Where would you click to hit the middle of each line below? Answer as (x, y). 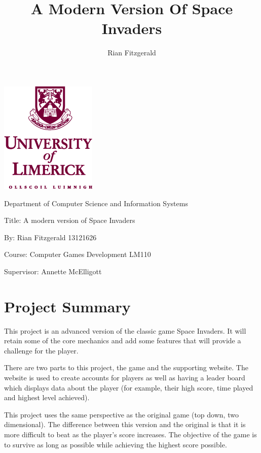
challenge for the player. (41, 350)
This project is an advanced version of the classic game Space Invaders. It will (125, 330)
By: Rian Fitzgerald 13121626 (50, 237)
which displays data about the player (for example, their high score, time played (129, 387)
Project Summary (67, 306)
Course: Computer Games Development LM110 (78, 254)
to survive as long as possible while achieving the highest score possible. (116, 444)
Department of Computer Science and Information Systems (96, 203)
